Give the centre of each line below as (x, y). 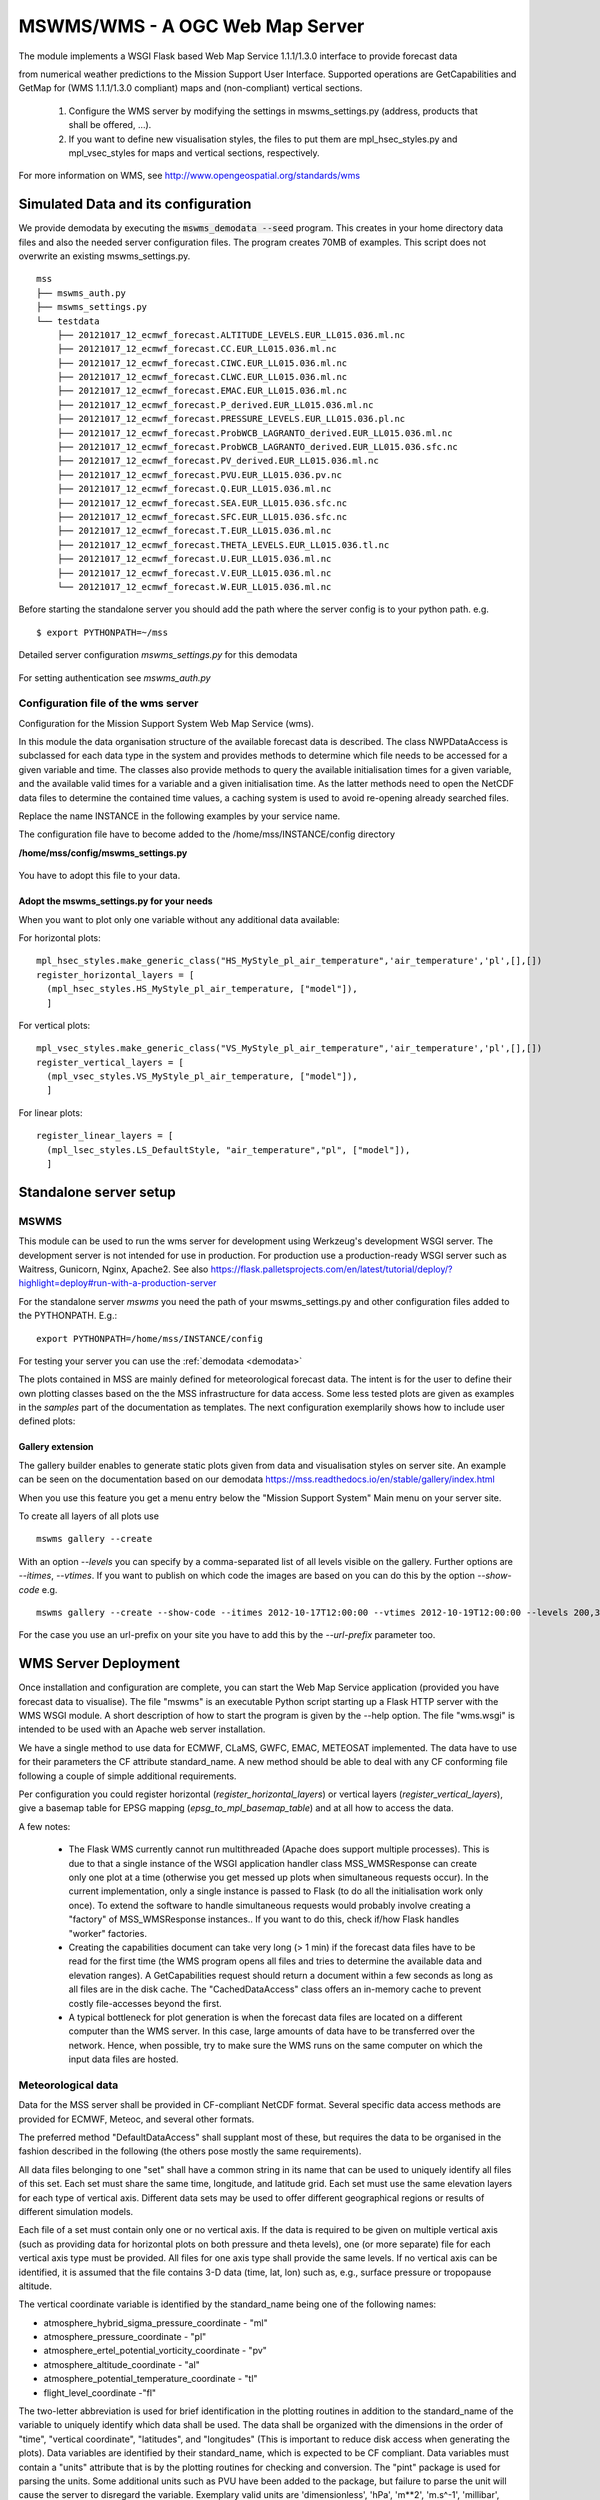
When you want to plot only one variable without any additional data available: (179, 919)
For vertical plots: (54, 1025)
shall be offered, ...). (110, 125)
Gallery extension (56, 1447)
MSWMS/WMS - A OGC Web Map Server (191, 26)
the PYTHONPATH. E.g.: (68, 1316)
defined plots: (47, 1421)
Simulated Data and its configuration (135, 204)
